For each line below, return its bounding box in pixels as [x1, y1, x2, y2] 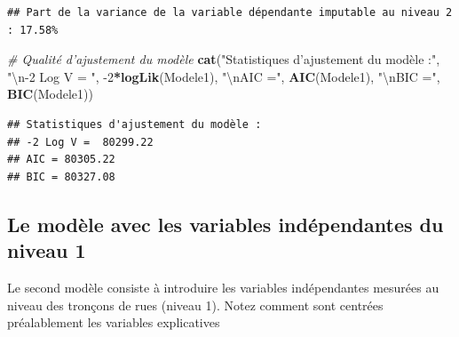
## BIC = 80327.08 [7, 170, 115, 183]
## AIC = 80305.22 [7, 153, 115, 166]
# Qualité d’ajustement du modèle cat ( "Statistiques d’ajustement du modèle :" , [7, 50, 440, 68]
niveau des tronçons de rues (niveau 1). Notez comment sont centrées [7, 295, 384, 314]
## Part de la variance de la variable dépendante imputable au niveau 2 [7, 6, 453, 19]
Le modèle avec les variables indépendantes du [7, 210, 444, 237]
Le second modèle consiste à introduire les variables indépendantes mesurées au [7, 277, 439, 296]
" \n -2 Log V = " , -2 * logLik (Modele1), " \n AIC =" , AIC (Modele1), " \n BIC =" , [7, 67, 440, 85]
